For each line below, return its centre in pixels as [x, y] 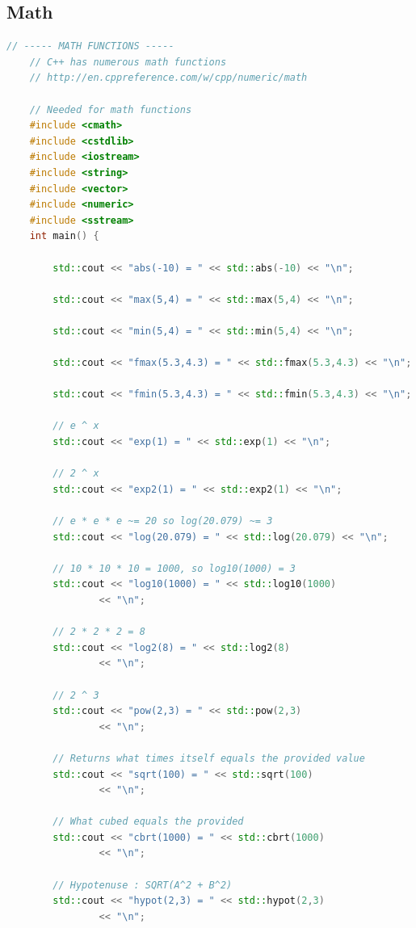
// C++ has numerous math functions [128, 62]
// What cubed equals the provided [148, 822]
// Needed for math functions [111, 109]
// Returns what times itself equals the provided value [209, 758]
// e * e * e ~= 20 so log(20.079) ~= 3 [163, 521]
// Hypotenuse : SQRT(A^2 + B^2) [143, 885]
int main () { [64, 236]
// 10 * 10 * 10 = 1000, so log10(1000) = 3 [174, 568]
